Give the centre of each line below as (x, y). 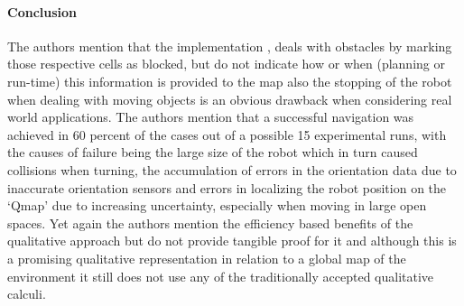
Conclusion (42, 11)
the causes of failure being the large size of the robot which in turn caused (213, 152)
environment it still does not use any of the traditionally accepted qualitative (221, 276)
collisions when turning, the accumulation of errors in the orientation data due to (232, 169)
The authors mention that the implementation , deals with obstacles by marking (230, 46)
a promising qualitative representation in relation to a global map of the (207, 258)
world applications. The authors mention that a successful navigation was (211, 117)
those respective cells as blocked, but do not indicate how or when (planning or (226, 64)
